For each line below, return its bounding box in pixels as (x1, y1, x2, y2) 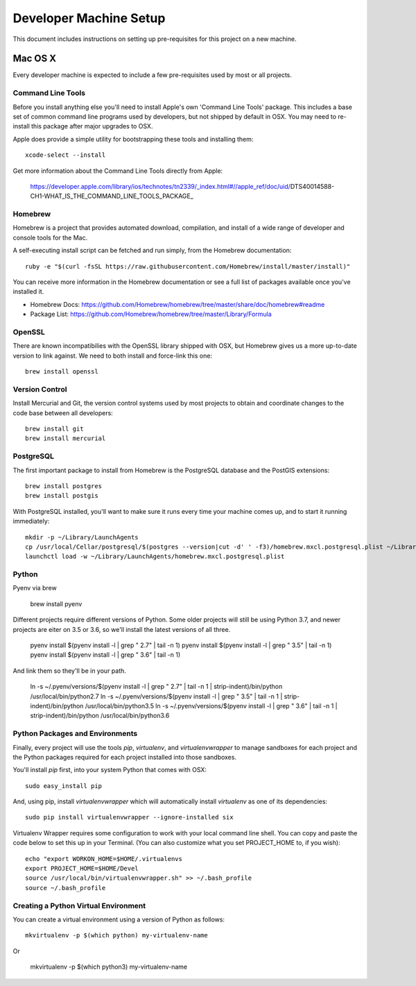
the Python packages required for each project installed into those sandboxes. (12, 753, 237, 761)
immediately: (12, 517, 50, 526)
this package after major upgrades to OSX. (31, 122, 153, 131)
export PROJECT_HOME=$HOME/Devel (25, 864, 139, 873)
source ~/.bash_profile (25, 884, 106, 892)
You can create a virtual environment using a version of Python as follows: (12, 915, 225, 924)
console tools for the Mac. (12, 233, 88, 242)
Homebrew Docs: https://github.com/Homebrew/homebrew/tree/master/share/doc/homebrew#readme (30, 300, 325, 308)
